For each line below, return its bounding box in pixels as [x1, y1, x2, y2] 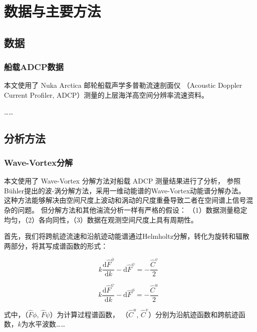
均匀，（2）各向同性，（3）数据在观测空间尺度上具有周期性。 [4, 214, 198, 224]
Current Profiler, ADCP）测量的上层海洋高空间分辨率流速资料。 [4, 89, 209, 100]
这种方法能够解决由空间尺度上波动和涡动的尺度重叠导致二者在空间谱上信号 [4, 195, 246, 205]
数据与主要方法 [4, 1, 101, 21]
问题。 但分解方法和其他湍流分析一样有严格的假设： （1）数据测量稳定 [17, 204, 248, 215]
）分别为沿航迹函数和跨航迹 [148, 309, 239, 319]
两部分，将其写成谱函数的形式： [4, 240, 108, 251]
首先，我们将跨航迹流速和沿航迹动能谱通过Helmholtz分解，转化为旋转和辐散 [4, 231, 250, 241]
